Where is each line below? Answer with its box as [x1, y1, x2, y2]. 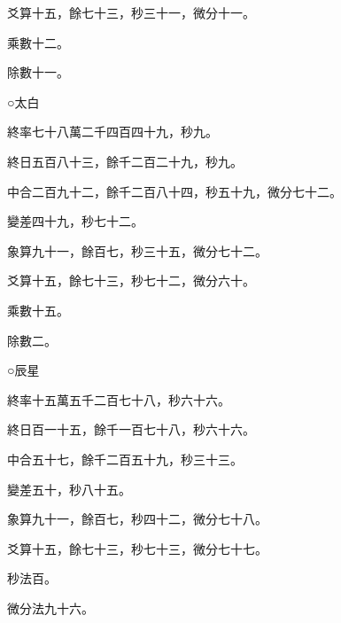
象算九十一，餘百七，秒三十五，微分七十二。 [7, 241, 267, 260]
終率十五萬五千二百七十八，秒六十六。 [7, 390, 230, 409]
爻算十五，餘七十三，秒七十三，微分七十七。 [7, 539, 267, 557]
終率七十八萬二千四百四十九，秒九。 [7, 122, 218, 141]
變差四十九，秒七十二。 [7, 212, 143, 230]
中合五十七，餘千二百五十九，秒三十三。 [7, 449, 243, 468]
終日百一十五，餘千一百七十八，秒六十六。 [7, 420, 255, 439]
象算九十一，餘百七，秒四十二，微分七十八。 [7, 510, 267, 528]
